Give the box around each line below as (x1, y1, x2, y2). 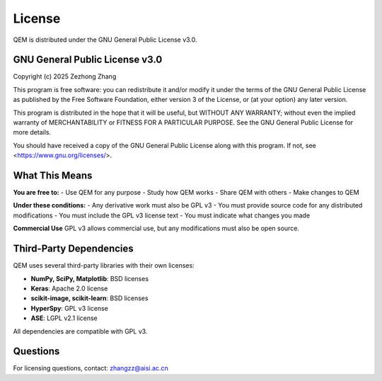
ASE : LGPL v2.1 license (30, 314, 98, 322)
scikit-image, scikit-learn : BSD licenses (30, 294, 149, 302)
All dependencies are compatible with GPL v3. (13, 326, 148, 336)
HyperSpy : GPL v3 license (30, 304, 109, 312)
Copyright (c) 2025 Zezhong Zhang (13, 72, 117, 81)
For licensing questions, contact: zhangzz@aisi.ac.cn (13, 364, 169, 373)
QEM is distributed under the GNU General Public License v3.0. (13, 35, 197, 44)
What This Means (13, 170, 93, 181)
